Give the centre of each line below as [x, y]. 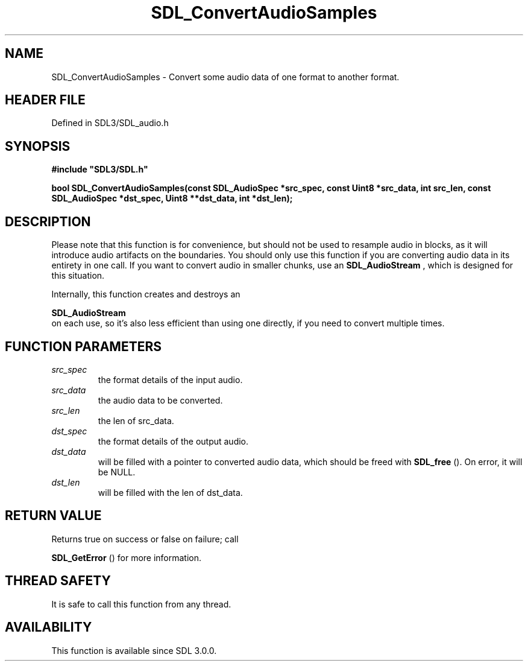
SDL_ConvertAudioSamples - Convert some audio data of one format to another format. [225, 77]
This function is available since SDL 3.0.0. [134, 650]
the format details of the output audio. [173, 441]
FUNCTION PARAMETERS [83, 346]
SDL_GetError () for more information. [127, 557]
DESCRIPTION [48, 221]
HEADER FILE [45, 100]
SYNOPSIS [38, 146]
